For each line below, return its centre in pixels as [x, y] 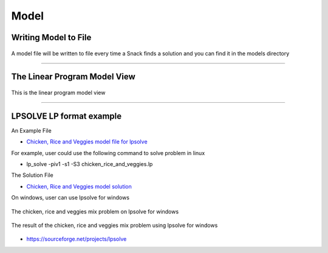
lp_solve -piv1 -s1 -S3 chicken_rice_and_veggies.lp [90, 164]
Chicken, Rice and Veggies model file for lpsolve [87, 142]
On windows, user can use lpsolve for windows [70, 198]
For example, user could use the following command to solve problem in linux [108, 153]
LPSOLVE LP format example [67, 116]
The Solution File [32, 175]
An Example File [31, 130]
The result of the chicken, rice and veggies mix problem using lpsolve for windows [114, 225]
